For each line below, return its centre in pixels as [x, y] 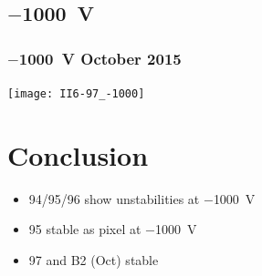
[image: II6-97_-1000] [76, 94]
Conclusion [78, 154]
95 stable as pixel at [85, 229]
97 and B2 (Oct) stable [94, 259]
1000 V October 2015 [100, 58]
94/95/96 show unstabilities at [114, 198]
